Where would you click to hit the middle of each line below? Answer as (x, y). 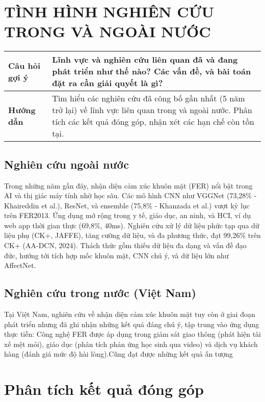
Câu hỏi (24, 65)
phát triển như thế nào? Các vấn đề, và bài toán (152, 71)
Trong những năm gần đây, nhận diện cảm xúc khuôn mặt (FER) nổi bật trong (128, 185)
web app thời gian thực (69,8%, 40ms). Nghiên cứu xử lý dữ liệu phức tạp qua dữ (132, 225)
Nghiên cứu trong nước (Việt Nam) (100, 293)
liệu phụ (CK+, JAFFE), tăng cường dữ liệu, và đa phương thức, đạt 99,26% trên (132, 235)
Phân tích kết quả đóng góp (104, 389)
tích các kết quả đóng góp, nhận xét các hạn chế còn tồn (153, 122)
